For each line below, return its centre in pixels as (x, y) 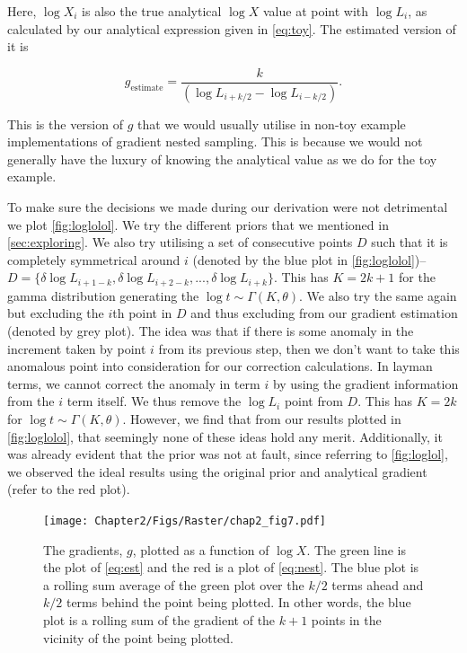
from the (31, 401)
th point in (142, 313)
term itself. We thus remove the (154, 401)
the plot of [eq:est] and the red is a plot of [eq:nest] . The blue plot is (231, 567)
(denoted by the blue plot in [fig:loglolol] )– (309, 259)
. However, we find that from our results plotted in (262, 419)
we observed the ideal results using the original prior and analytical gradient (217, 471)
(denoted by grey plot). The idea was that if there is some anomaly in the (211, 331)
